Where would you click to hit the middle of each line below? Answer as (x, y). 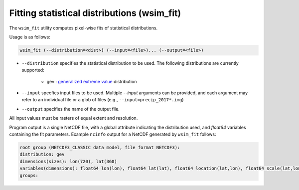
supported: (33, 70)
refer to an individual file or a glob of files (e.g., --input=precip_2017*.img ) (103, 100)
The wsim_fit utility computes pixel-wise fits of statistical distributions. (83, 28)
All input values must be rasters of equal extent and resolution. (74, 118)
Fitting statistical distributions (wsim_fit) (95, 13)
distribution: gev (42, 154)
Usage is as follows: (30, 37)
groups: (29, 175)
